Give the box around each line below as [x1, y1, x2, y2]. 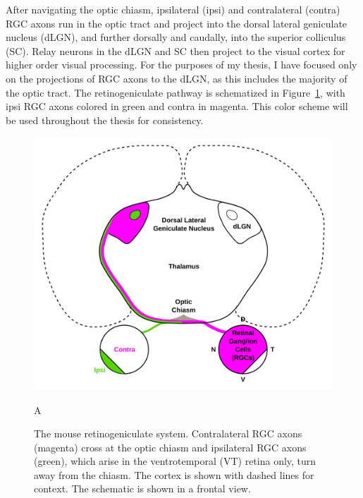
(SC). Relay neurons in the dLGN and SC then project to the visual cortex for [6, 43, 345, 58]
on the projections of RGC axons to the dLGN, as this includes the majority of [6, 71, 347, 85]
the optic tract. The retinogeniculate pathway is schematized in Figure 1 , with [6, 85, 345, 99]
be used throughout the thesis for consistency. [6, 112, 204, 127]
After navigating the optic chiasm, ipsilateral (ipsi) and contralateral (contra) [6, 2, 340, 16]
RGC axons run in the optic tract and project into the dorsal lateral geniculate [6, 16, 347, 30]
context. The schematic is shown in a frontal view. [34, 481, 251, 496]
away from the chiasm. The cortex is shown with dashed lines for [34, 467, 314, 482]
